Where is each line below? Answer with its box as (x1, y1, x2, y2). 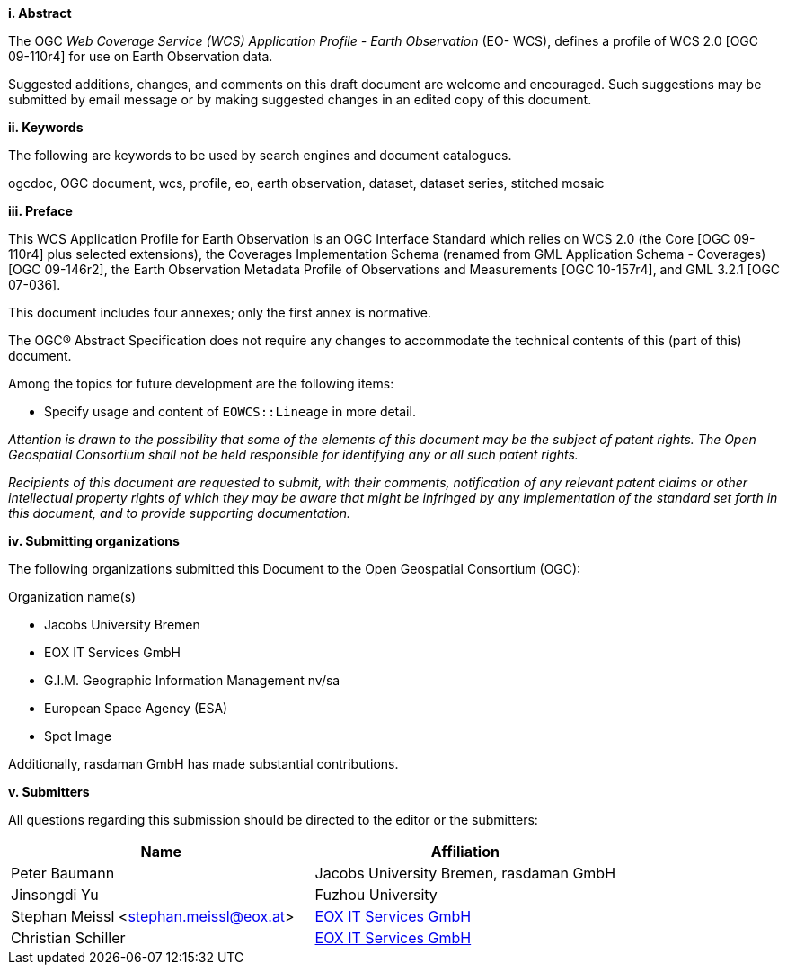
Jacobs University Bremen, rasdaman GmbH (314, 864, 616, 882)
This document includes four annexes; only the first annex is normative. (8, 305, 432, 320)
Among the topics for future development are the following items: (8, 376, 394, 391)
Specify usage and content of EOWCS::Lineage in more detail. (44, 404, 416, 419)
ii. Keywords (8, 120, 84, 135)
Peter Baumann (11, 864, 115, 882)
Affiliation (430, 843, 500, 861)
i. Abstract (8, 5, 72, 21)
